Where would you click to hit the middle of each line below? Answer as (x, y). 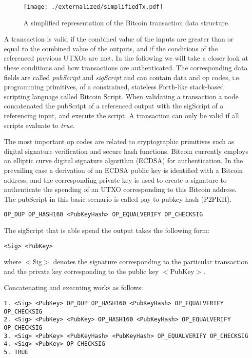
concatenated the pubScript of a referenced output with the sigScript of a (114, 106)
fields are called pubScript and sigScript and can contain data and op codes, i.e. (123, 77)
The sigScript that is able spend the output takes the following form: (107, 230)
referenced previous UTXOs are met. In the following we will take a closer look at (126, 58)
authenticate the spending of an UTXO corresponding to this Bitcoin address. (120, 189)
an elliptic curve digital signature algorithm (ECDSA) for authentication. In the (124, 160)
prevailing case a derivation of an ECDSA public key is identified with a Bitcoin (124, 170)
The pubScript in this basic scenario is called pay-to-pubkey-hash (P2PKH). (118, 199)
